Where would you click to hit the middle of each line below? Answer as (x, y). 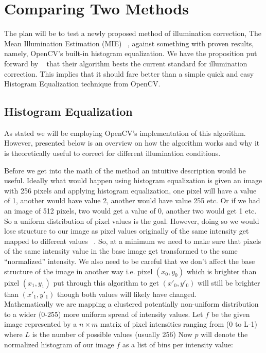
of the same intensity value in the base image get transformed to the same (121, 251)
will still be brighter (229, 282)
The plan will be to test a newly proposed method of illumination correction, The (133, 33)
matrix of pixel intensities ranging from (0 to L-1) (179, 324)
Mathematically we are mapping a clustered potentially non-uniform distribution (131, 304)
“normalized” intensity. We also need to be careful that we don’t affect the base (130, 261)
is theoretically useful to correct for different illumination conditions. (112, 153)
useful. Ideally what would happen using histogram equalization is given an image (133, 180)
